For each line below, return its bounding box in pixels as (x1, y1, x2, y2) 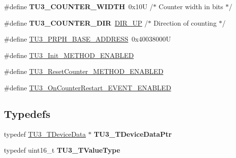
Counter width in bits (158, 1, 223, 11)
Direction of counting (153, 17, 217, 28)
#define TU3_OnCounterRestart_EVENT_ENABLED (4, 82, 171, 92)
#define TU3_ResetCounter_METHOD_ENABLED (4, 66, 164, 76)
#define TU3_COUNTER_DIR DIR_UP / (4, 17, 148, 28)
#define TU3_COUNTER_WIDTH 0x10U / (4, 1, 153, 11)
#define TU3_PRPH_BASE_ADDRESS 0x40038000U (4, 34, 171, 44)
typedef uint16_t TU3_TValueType (4, 145, 120, 155)
